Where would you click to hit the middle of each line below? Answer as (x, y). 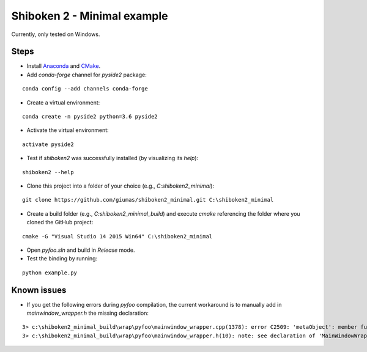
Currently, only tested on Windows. (56, 34)
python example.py (50, 273)
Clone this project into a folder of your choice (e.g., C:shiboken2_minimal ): (120, 186)
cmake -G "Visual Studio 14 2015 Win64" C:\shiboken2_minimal (117, 236)
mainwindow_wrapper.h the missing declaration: (88, 313)
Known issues (39, 290)
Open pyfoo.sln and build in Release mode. (81, 250)
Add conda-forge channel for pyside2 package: (87, 75)
